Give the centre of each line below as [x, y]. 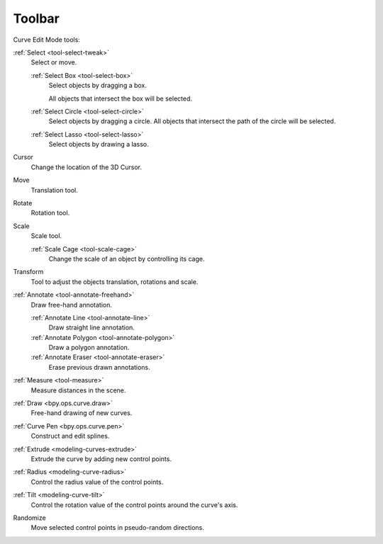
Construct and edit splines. [70, 436]
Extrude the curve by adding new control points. [101, 459]
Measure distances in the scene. [78, 390]
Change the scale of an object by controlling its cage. [127, 259]
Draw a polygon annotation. [89, 348]
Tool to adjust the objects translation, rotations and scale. [115, 282]
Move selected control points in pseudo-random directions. [118, 528]
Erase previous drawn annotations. [99, 367]
